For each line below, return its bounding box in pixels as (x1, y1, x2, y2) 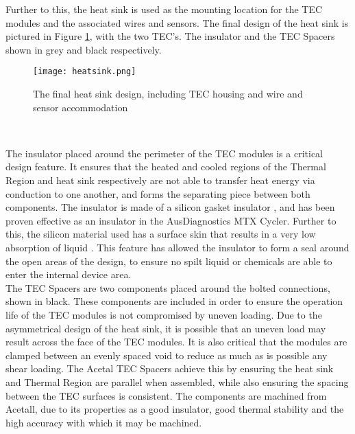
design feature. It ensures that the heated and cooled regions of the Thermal (5, 159, 326, 174)
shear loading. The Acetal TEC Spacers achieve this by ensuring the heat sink (5, 361, 334, 376)
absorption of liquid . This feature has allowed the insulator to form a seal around (5, 240, 350, 254)
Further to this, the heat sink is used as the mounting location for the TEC (5, 2, 323, 16)
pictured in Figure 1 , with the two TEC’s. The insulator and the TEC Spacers (5, 29, 335, 43)
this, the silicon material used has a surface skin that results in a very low (5, 227, 316, 241)
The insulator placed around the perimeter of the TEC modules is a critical (5, 146, 323, 160)
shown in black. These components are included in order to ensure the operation (5, 294, 343, 308)
